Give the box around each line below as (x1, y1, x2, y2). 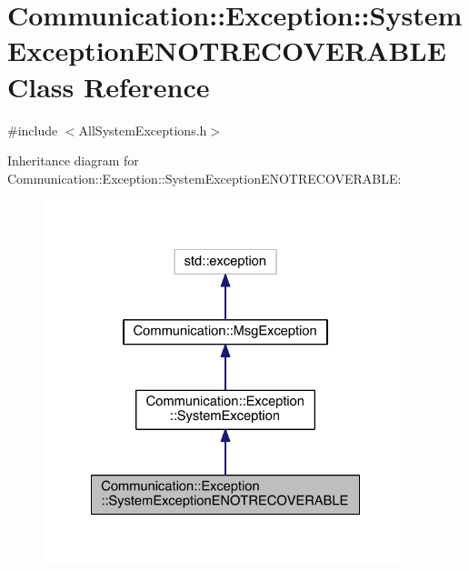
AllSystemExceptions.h (78, 120, 207, 139)
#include (7, 120, 58, 139)
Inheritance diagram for (7, 151, 139, 170)
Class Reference (7, 67, 210, 105)
